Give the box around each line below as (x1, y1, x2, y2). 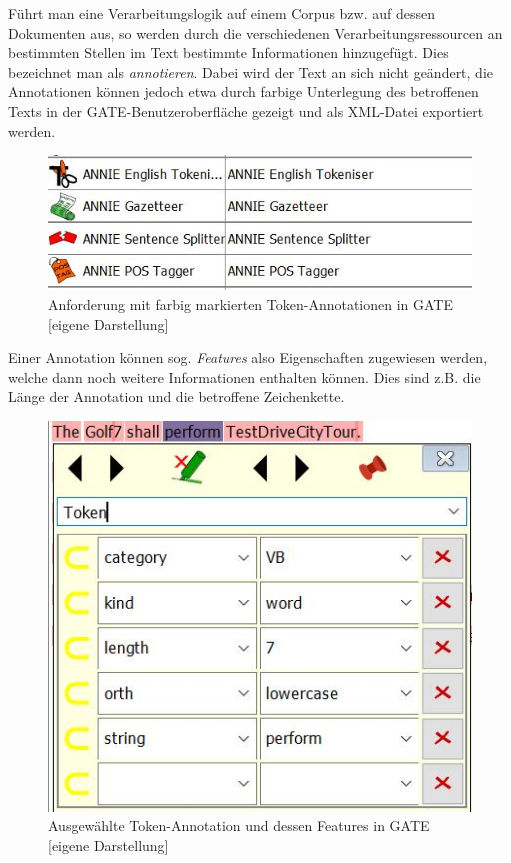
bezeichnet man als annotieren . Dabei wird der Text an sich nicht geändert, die (8, 61, 494, 82)
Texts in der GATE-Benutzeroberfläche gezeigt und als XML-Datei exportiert (8, 100, 484, 121)
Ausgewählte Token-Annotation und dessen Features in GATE (48, 815, 430, 836)
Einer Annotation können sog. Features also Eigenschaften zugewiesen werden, (8, 347, 488, 368)
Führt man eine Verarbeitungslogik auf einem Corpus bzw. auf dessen (8, 3, 435, 23)
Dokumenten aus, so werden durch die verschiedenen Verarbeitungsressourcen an (8, 22, 503, 43)
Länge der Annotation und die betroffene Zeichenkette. (8, 386, 345, 407)
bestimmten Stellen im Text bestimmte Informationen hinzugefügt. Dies (8, 42, 449, 63)
